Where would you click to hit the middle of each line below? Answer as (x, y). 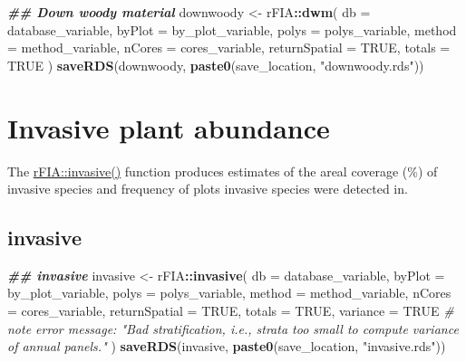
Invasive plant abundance (169, 127)
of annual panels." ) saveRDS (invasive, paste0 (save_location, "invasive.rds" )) (227, 346)
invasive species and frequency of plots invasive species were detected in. (208, 189)
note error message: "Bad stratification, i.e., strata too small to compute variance (233, 328)
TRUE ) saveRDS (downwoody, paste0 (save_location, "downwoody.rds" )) (216, 65)
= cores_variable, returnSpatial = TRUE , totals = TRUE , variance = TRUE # (231, 311)
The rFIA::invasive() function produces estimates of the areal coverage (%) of (223, 171)
